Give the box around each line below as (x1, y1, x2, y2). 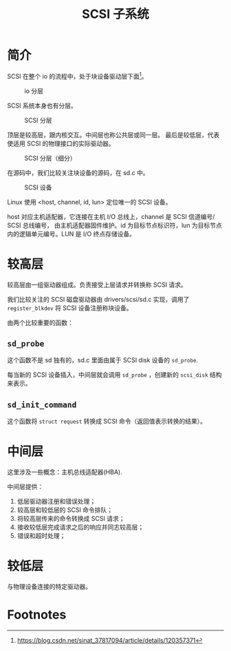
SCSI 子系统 (82, 6, 149, 22)
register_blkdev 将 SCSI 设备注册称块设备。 (7, 304, 133, 312)
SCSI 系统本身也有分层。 (7, 101, 77, 110)
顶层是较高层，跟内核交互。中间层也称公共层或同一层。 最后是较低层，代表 (7, 130, 220, 138)
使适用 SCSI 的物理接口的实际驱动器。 (7, 139, 115, 147)
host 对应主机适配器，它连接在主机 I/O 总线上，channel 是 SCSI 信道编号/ (7, 212, 215, 220)
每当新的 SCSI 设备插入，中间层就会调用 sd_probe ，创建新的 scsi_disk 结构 (7, 371, 222, 379)
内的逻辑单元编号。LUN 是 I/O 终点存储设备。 (7, 229, 136, 238)
